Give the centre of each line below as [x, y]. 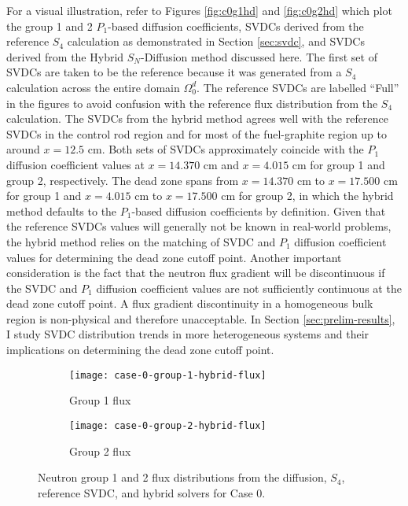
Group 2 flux [100, 451]
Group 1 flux [100, 400]
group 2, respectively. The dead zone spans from [123, 180]
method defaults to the [62, 211]
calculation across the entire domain [93, 87]
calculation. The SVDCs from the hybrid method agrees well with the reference [197, 118]
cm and [221, 164]
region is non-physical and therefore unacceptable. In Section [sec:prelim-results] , [201, 318]
